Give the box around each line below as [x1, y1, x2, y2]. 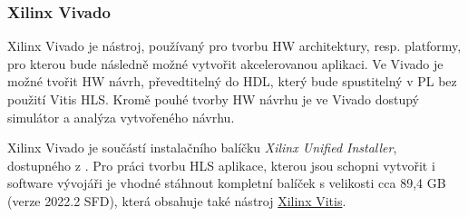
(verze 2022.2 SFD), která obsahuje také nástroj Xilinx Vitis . [7, 191, 346, 210]
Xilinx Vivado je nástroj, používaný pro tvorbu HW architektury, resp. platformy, [7, 36, 462, 55]
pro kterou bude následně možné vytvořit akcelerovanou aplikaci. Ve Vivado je [7, 54, 444, 73]
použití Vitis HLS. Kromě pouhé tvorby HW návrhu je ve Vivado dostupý [7, 90, 419, 108]
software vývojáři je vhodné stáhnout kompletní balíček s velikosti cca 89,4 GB [7, 173, 446, 192]
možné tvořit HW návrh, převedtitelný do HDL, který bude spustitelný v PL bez [7, 72, 457, 91]
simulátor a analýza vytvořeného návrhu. [7, 107, 235, 126]
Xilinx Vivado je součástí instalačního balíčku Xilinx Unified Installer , [7, 138, 397, 157]
